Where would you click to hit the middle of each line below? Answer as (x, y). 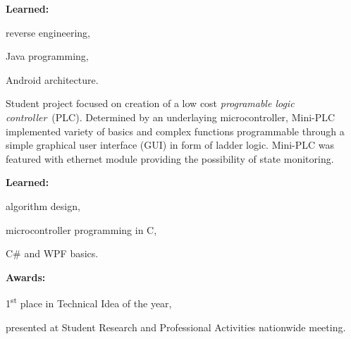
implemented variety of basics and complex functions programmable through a (175, 131)
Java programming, (47, 56)
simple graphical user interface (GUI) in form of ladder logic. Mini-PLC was (170, 145)
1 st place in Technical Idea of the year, (89, 302)
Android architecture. (52, 79)
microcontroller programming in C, (81, 229)
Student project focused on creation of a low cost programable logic (150, 103)
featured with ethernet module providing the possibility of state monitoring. (170, 158)
